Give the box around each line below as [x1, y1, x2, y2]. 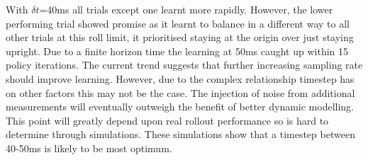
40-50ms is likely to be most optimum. [6, 140, 172, 155]
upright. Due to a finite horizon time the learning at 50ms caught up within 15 [6, 43, 349, 58]
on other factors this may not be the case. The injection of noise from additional [6, 85, 355, 100]
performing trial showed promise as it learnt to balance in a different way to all [6, 16, 350, 30]
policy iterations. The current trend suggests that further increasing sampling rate [6, 57, 363, 72]
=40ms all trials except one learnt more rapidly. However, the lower [39, 2, 333, 16]
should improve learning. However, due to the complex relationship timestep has [6, 71, 355, 86]
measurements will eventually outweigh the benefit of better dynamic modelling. [6, 99, 355, 114]
